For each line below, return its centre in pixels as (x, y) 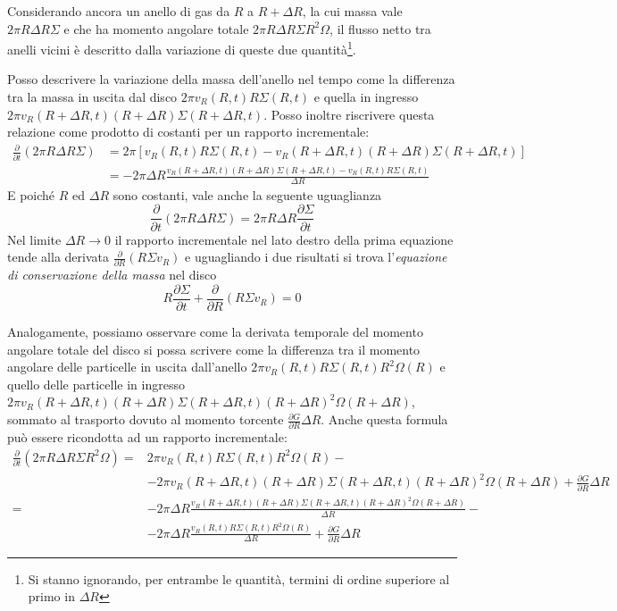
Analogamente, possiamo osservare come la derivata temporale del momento (215, 332)
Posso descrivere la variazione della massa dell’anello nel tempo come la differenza (231, 79)
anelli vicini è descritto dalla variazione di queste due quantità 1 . (182, 48)
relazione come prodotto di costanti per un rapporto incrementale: (188, 132)
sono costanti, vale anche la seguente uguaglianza (247, 194)
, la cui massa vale (352, 11)
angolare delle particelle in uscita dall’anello (127, 367)
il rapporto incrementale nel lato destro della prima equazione (284, 239)
